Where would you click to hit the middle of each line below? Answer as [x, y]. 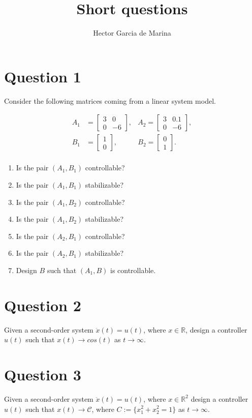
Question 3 [43, 374]
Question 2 [43, 305]
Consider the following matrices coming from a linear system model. [110, 100]
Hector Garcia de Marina [132, 33]
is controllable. [133, 270]
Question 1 [43, 76]
